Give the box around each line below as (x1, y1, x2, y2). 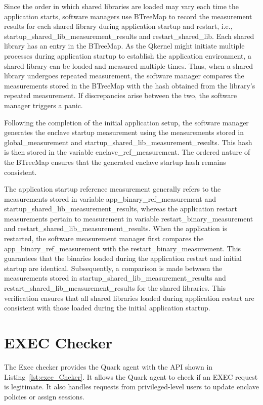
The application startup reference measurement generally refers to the (4, 184, 221, 194)
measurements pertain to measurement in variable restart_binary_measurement (4, 213, 253, 223)
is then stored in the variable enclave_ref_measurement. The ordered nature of (4, 147, 250, 157)
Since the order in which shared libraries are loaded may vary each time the (4, 1, 239, 11)
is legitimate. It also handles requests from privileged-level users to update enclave (4, 381, 259, 392)
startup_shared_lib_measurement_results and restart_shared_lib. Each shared (4, 30, 254, 41)
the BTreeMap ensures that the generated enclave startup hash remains (4, 156, 226, 167)
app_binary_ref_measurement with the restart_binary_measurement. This (4, 243, 241, 253)
